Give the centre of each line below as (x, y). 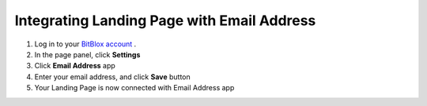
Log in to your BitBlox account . (85, 44)
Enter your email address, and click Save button (113, 77)
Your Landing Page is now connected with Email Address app (134, 88)
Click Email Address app (75, 66)
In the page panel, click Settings (87, 54)
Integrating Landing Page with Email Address (165, 20)
